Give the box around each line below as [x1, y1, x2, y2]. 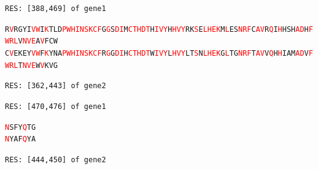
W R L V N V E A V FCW [5, 37, 58, 46]
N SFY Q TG [5, 122, 36, 132]
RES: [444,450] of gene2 [5, 155, 106, 164]
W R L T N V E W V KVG [5, 61, 58, 70]
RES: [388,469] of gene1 [5, 4, 106, 13]
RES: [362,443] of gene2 [5, 81, 106, 91]
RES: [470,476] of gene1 [5, 102, 106, 111]
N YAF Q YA [5, 135, 36, 144]
